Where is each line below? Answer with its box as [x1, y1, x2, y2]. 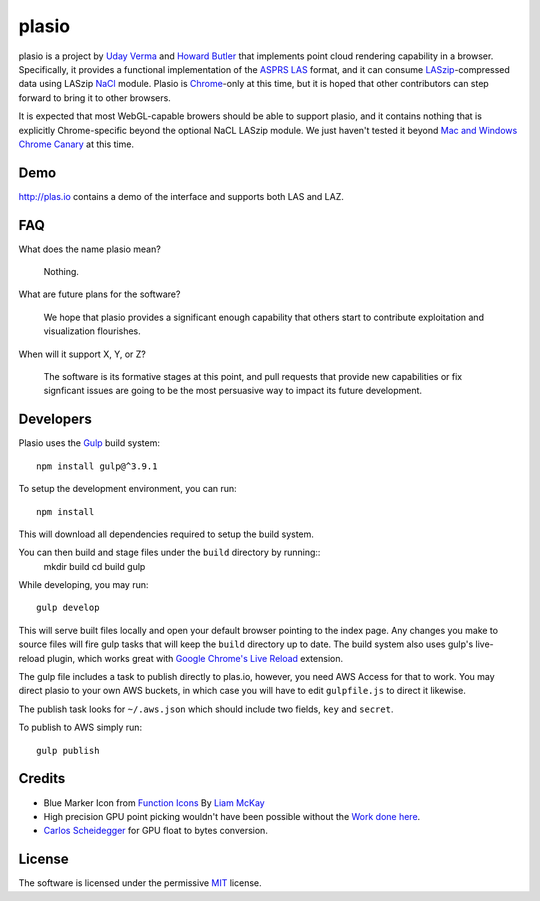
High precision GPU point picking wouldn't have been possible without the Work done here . [43, 810, 421, 822]
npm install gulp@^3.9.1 [36, 460, 158, 472]
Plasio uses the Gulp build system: [18, 437, 160, 449]
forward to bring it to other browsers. [18, 91, 172, 104]
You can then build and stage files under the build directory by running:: [18, 546, 321, 559]
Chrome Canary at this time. [18, 138, 135, 150]
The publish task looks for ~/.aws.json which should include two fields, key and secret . [18, 703, 394, 715]
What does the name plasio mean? [18, 243, 162, 255]
